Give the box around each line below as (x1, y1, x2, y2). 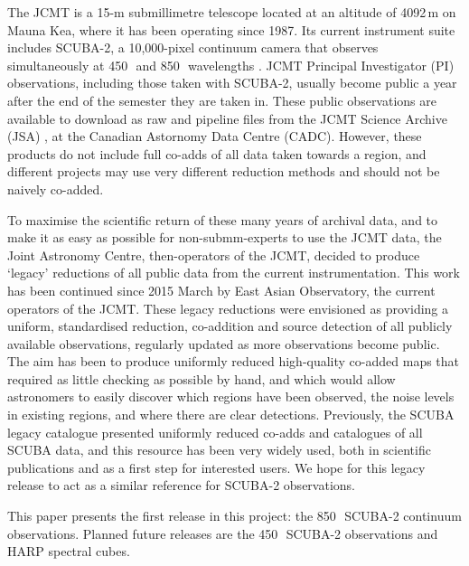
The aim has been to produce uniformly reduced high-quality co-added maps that (7, 352, 460, 371)
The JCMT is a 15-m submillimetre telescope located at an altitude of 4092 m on (7, 3, 456, 21)
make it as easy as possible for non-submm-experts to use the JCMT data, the (7, 228, 442, 247)
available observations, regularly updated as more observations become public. (7, 334, 440, 353)
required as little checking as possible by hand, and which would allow (7, 369, 396, 388)
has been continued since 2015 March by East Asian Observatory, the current (7, 280, 436, 299)
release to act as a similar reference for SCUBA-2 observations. (7, 476, 355, 495)
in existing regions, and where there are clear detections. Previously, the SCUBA (7, 405, 455, 424)
